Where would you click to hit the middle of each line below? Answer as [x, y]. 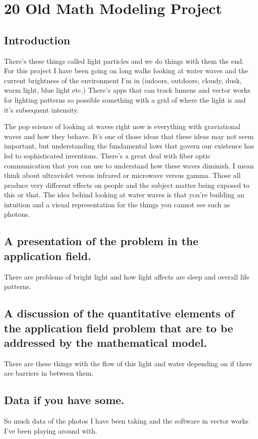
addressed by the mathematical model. [106, 343]
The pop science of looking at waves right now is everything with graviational [122, 126]
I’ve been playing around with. [51, 430]
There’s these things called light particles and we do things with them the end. [124, 61]
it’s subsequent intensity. [42, 109]
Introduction [37, 40]
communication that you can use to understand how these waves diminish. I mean [129, 165]
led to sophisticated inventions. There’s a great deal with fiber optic [107, 155]
